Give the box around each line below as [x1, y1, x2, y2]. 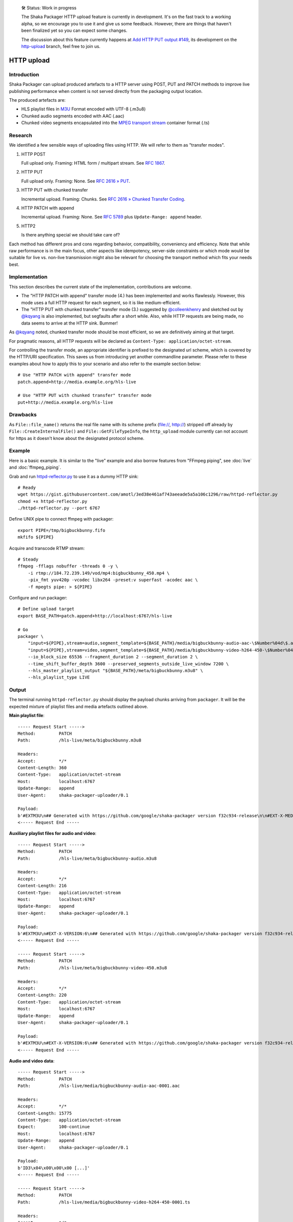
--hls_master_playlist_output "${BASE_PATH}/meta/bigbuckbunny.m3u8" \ [27, 668, 203, 673]
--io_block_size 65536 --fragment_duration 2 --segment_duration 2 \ [27, 654, 198, 660]
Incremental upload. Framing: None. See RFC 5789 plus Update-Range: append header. [21, 214, 202, 220]
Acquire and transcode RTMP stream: [9, 545, 85, 551]
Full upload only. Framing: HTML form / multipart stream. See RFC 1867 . [21, 160, 166, 166]
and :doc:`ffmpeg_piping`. [9, 464, 61, 470]
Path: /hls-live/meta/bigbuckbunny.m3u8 [18, 738, 142, 743]
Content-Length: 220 [18, 992, 67, 998]
